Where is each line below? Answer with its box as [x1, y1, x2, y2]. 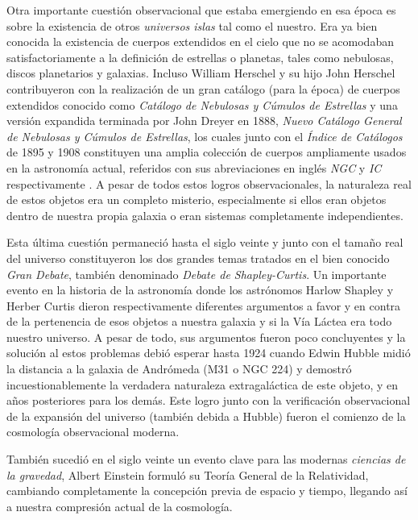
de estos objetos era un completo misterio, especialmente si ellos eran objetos [6, 191, 387, 208]
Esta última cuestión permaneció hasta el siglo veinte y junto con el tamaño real [6, 234, 404, 251]
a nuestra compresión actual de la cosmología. [6, 497, 233, 514]
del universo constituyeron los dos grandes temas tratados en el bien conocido [6, 249, 390, 266]
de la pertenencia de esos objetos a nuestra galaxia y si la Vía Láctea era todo [6, 313, 392, 330]
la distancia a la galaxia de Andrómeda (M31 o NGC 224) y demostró [6, 360, 352, 377]
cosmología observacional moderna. [6, 423, 180, 440]
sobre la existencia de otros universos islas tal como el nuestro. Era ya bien [6, 17, 378, 34]
